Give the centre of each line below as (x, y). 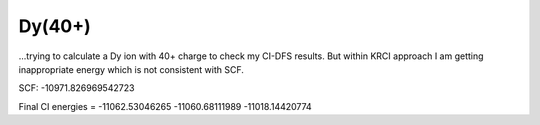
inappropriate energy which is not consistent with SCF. (131, 69)
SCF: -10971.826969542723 (76, 88)
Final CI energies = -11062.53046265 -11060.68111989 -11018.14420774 (165, 106)
